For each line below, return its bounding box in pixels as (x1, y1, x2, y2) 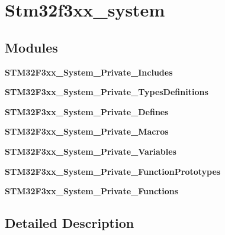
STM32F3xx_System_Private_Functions (5, 185, 179, 197)
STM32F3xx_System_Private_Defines (5, 105, 169, 117)
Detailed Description (5, 214, 134, 232)
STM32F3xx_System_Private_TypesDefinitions (5, 86, 208, 98)
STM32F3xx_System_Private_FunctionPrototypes (5, 165, 221, 177)
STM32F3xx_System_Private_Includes (5, 66, 173, 78)
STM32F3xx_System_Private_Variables (5, 145, 176, 157)
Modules (5, 38, 58, 56)
